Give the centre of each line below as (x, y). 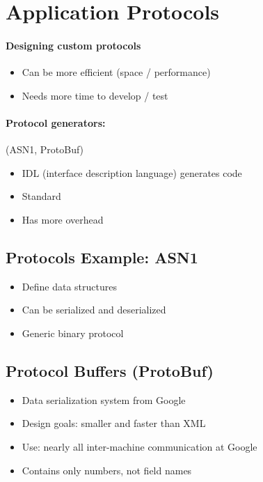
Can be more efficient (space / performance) (116, 72)
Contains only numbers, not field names (107, 470)
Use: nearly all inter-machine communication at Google (140, 446)
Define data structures (69, 286)
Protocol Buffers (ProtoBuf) (110, 370)
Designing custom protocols (73, 45)
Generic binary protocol (73, 333)
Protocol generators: (56, 122)
